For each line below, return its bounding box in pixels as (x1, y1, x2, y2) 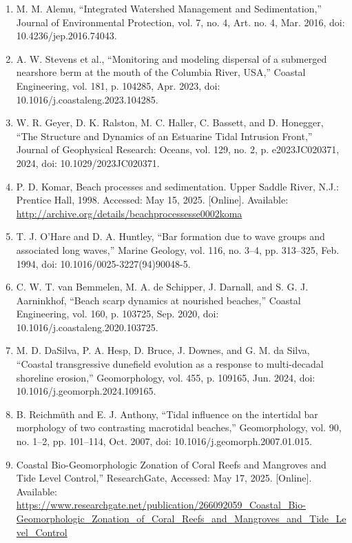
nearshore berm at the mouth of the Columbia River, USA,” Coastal (16, 65, 306, 79)
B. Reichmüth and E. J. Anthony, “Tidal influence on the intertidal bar (16, 406, 318, 421)
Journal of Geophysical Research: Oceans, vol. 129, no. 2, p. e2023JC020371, (16, 142, 340, 157)
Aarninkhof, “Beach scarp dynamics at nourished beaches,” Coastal (16, 293, 301, 307)
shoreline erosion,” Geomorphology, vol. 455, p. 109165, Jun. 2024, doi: (16, 370, 315, 384)
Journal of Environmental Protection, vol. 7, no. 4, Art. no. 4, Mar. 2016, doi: (16, 14, 345, 29)
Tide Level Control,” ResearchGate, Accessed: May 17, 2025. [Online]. (16, 471, 312, 485)
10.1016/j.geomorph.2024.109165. (16, 384, 156, 398)
